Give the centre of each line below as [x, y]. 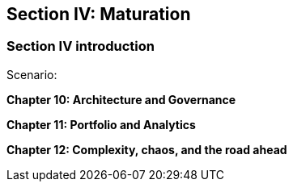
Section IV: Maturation [99, 14]
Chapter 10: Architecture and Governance [121, 99]
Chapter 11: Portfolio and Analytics [101, 124]
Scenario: [32, 74]
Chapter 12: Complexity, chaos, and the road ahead [147, 149]
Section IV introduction [81, 46]
